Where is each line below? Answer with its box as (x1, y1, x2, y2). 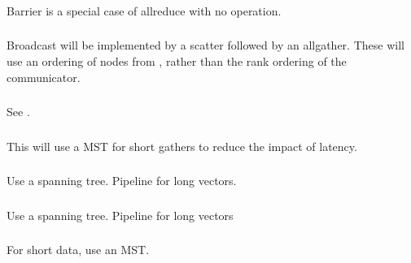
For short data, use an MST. (7, 241, 150, 258)
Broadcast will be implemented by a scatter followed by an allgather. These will (7, 37, 404, 54)
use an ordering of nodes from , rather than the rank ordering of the (7, 53, 347, 70)
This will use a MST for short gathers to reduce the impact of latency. (7, 137, 357, 154)
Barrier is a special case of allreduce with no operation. (7, 2, 282, 19)
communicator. (7, 68, 81, 85)
